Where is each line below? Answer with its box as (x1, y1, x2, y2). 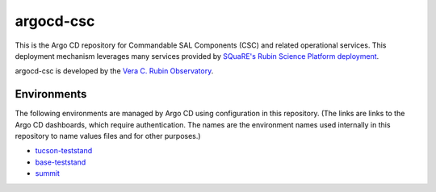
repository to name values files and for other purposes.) (15, 131, 201, 141)
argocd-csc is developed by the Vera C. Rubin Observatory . (15, 66, 214, 76)
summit (35, 169, 61, 178)
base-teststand (35, 157, 86, 167)
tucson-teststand (35, 146, 93, 156)
